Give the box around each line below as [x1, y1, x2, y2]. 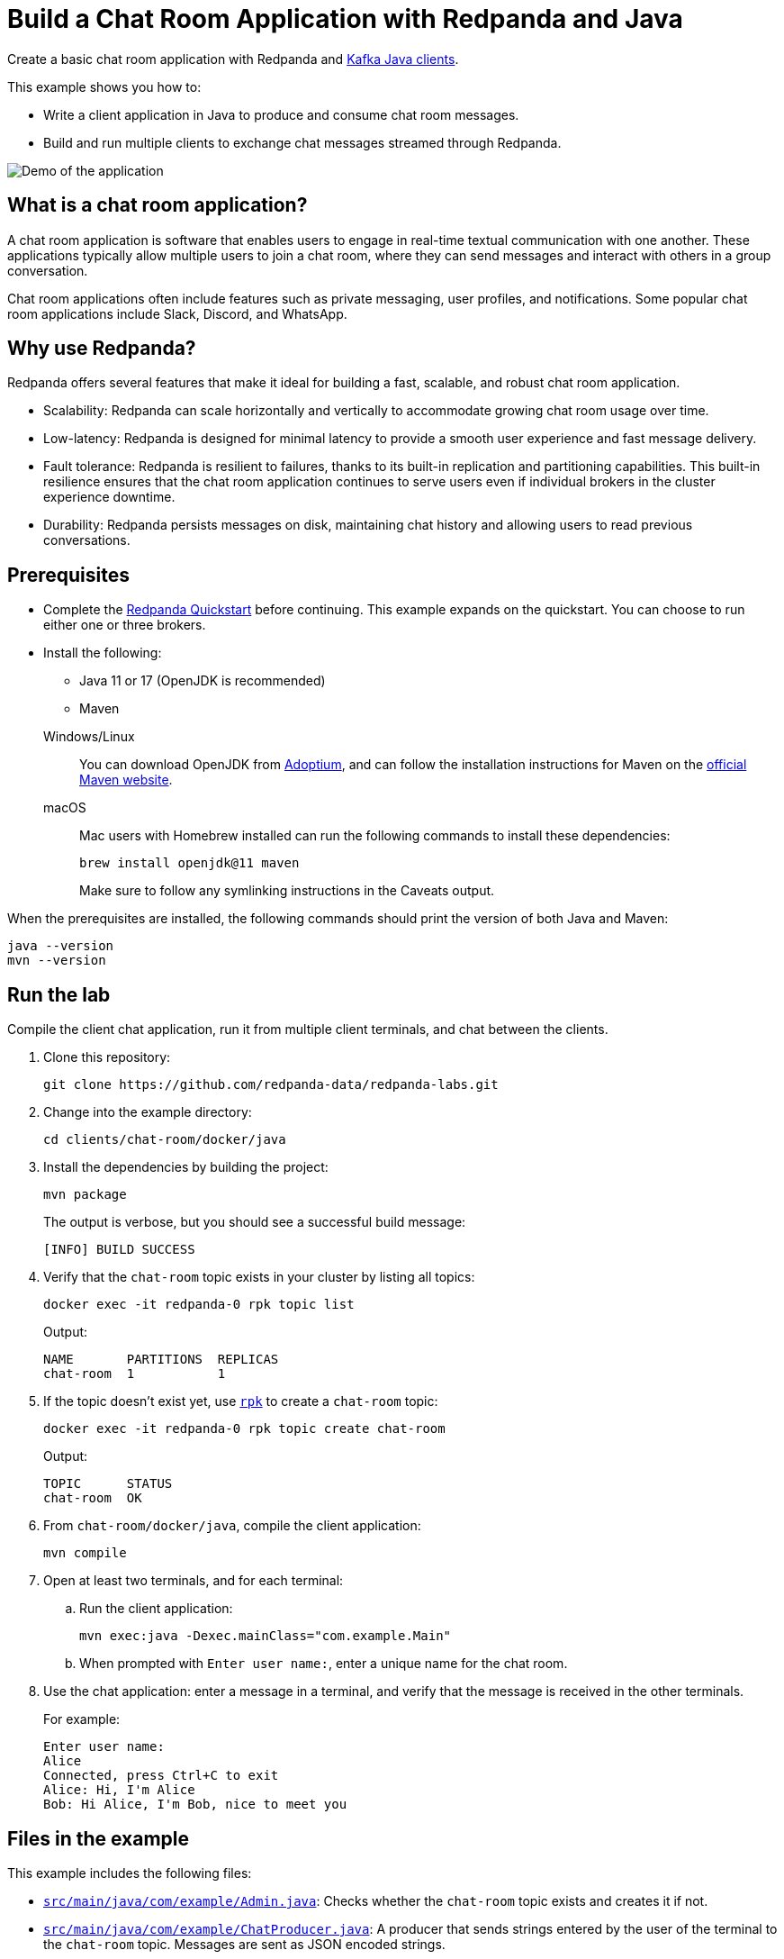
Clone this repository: [43, 1049, 171, 1066]
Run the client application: [79, 1601, 233, 1617]
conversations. [43, 532, 131, 549]
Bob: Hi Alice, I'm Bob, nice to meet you [43, 1797, 347, 1812]
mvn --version [7, 953, 106, 968]
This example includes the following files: [7, 1864, 252, 1881]
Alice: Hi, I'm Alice [43, 1782, 195, 1798]
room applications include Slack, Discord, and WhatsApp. [7, 305, 347, 322]
